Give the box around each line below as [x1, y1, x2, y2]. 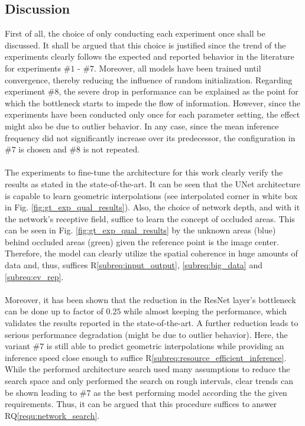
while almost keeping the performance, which [124, 305, 287, 317]
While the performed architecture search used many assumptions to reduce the [5, 363, 290, 375]
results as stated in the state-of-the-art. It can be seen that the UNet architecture [5, 177, 300, 190]
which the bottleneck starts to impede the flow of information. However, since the [5, 96, 301, 109]
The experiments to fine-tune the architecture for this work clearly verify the [5, 166, 283, 178]
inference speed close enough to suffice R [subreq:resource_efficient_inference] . [5, 351, 287, 363]
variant [5, 340, 30, 352]
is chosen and [18, 143, 67, 155]
